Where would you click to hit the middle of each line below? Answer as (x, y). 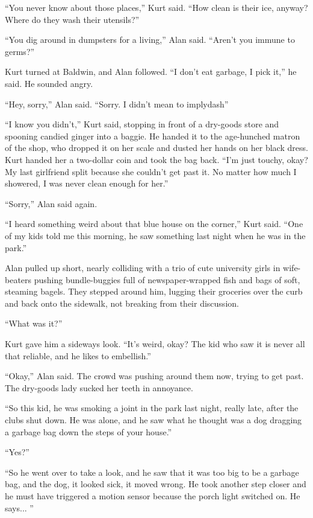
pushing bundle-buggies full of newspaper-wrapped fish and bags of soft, (167, 279)
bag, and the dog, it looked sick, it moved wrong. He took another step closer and (156, 484)
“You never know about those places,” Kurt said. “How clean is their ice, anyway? (156, 7)
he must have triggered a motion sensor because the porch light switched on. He (153, 496)
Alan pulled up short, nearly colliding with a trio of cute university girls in (143, 268)
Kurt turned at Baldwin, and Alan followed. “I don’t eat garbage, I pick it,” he (151, 72)
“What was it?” (34, 323)
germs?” (20, 51)
